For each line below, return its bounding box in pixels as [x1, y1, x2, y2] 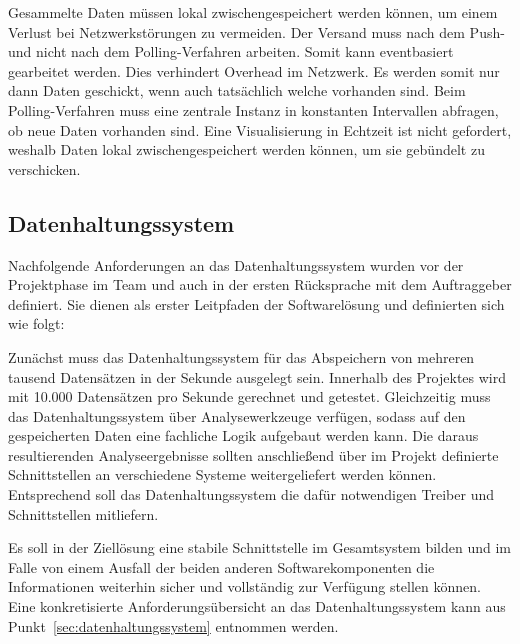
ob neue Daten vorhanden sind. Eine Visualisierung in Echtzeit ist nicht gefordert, [8, 119, 512, 140]
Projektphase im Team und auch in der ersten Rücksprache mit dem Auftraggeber [8, 274, 512, 295]
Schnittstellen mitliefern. [8, 503, 159, 524]
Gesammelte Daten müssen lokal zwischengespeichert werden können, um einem [8, 2, 498, 22]
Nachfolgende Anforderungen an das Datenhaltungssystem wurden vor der [8, 254, 464, 275]
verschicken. [8, 158, 81, 179]
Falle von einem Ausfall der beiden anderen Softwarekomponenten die [8, 556, 435, 577]
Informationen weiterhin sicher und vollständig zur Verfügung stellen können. [8, 576, 481, 597]
